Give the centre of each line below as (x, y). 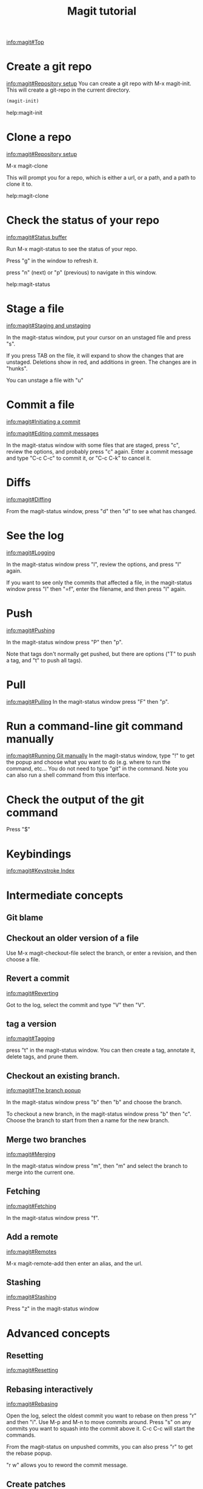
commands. (21, 1435)
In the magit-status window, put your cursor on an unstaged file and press (99, 337)
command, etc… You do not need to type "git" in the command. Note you (97, 769)
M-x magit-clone (27, 166)
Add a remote (32, 1237)
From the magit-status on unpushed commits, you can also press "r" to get (100, 1447)
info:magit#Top (25, 42)
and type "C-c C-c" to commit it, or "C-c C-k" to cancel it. (79, 458)
